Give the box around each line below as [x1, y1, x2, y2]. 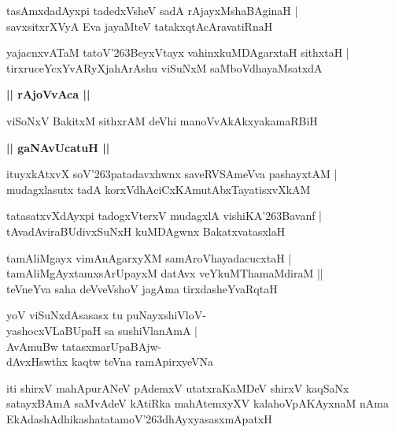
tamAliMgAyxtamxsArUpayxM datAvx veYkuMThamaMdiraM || [6, 265, 323, 281]
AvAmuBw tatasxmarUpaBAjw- [6, 337, 162, 354]
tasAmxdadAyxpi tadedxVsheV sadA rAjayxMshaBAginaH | [6, 2, 298, 18]
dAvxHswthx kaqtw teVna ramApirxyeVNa [6, 353, 214, 370]
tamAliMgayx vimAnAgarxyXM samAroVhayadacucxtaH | [6, 249, 292, 266]
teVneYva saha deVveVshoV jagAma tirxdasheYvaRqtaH [6, 280, 278, 296]
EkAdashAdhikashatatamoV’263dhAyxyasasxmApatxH [6, 410, 272, 426]
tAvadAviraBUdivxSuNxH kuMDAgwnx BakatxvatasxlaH [6, 222, 286, 239]
